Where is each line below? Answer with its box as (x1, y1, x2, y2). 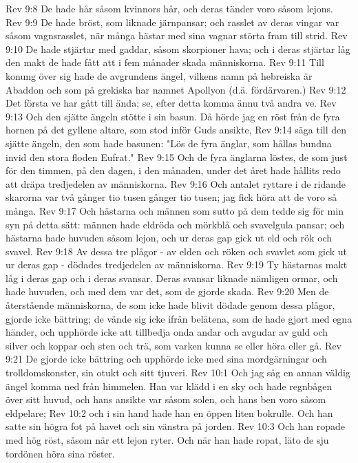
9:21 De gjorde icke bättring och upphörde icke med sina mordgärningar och (6, 352, 327, 366)
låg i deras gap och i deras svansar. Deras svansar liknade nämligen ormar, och (6, 270, 338, 285)
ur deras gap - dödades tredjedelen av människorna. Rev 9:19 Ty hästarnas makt (6, 257, 348, 272)
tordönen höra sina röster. (6, 446, 115, 460)
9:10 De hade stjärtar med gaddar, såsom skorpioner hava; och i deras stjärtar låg (6, 41, 350, 56)
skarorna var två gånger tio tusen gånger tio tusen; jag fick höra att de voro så (6, 190, 337, 204)
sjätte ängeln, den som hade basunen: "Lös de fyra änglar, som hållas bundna (6, 136, 332, 150)
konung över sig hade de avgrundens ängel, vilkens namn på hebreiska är (6, 68, 313, 83)
